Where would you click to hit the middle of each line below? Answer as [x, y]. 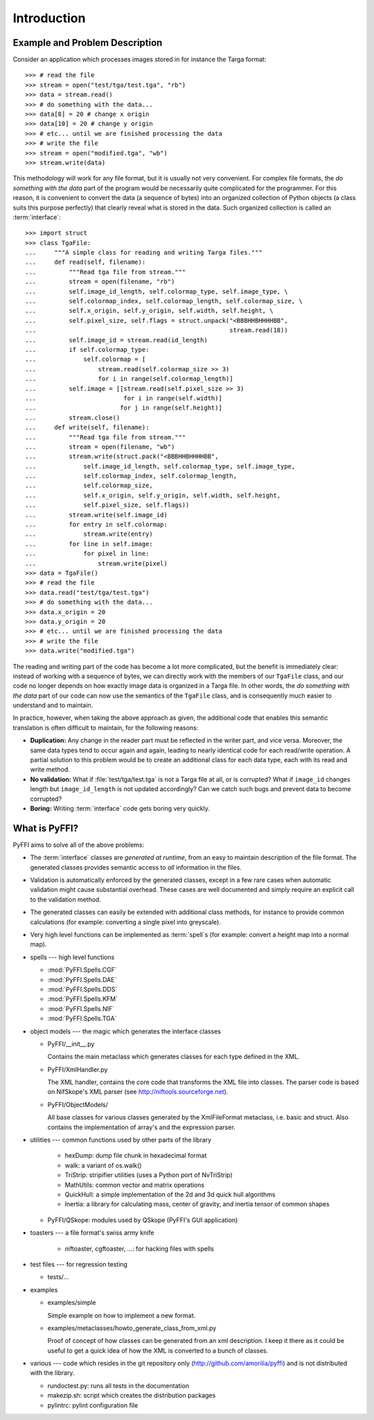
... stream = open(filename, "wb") [100, 447]
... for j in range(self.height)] [124, 408]
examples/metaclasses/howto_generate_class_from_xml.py [132, 1328]
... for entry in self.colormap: [96, 525]
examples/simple [72, 1303]
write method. [50, 770]
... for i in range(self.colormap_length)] [129, 379]
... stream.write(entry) [89, 534]
